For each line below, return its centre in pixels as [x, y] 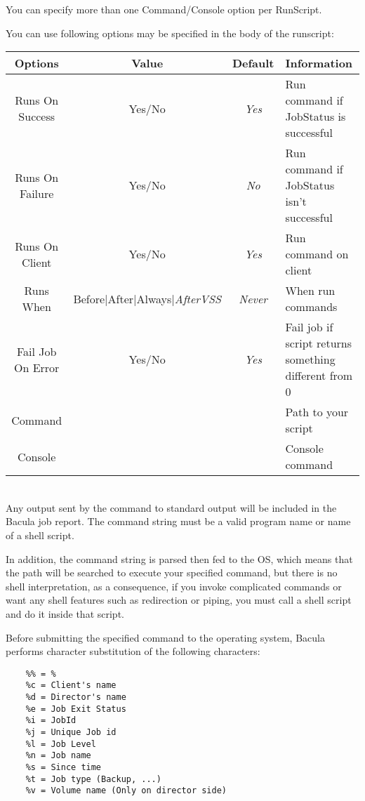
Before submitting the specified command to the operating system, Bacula [165, 637]
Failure [37, 193]
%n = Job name [58, 756]
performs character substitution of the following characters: [133, 651]
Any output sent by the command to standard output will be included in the [171, 507]
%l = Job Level [61, 744]
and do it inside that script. [65, 613]
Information [319, 63]
